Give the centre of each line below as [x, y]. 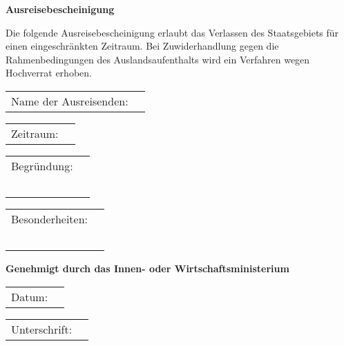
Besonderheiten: [50, 218]
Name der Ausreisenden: [70, 101]
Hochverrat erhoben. [49, 73]
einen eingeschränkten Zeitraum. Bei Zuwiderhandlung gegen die [142, 46]
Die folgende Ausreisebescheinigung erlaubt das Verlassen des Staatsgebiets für [172, 32]
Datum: [30, 296]
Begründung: [42, 165]
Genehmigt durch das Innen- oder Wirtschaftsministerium [147, 268]
